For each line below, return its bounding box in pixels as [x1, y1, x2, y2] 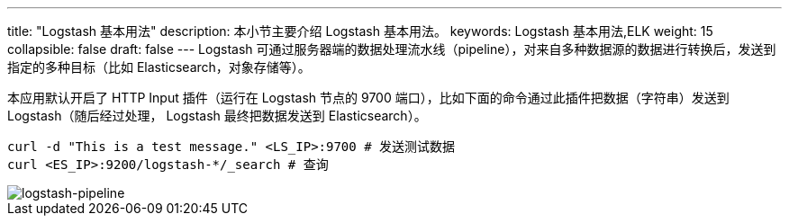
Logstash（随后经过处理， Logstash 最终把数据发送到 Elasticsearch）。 [7, 108, 427, 123]
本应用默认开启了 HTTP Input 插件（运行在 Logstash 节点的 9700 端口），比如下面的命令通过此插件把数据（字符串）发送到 [7, 90, 730, 105]
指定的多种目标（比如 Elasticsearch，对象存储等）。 [7, 59, 311, 75]
